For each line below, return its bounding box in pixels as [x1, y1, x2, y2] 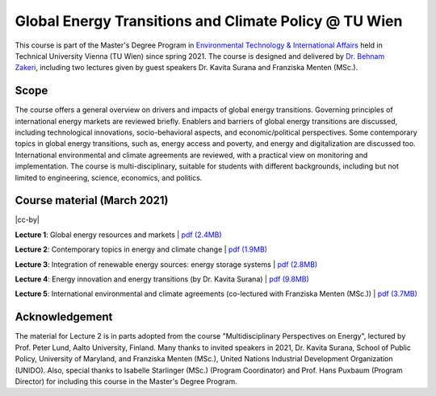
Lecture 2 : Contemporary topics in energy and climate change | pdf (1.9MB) [15, 244, 268, 254]
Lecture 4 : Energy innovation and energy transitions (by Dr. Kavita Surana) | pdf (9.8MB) [15, 274, 310, 284]
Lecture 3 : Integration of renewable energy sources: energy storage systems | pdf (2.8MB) [15, 259, 318, 269]
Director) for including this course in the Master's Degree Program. [15, 376, 237, 386]
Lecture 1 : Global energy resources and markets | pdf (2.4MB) [15, 230, 222, 240]
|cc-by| [15, 215, 40, 225]
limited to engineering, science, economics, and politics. [15, 173, 203, 182]
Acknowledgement [15, 311, 113, 324]
